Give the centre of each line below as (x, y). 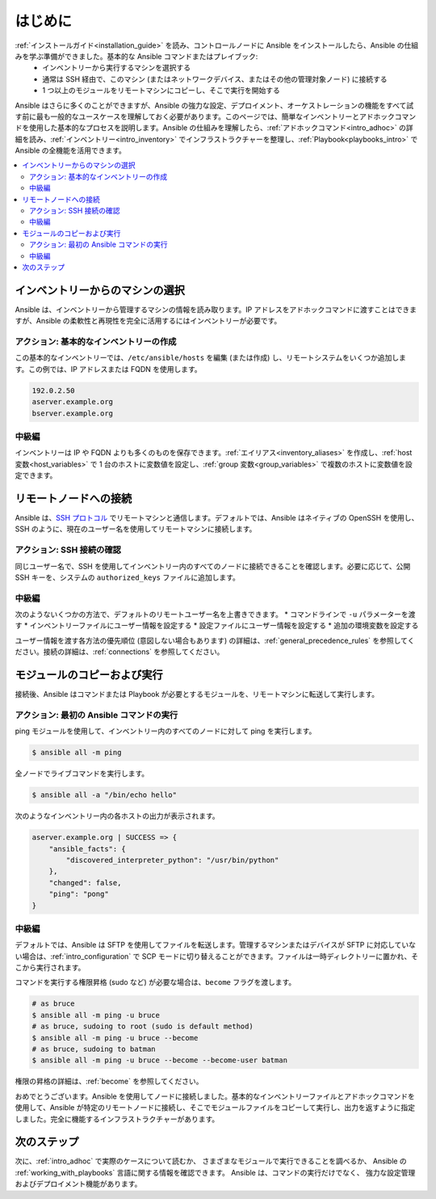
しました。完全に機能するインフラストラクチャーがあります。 (117, 1119)
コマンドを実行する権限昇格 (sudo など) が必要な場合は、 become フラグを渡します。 (155, 982)
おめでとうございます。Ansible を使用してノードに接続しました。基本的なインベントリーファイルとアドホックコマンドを (215, 1096)
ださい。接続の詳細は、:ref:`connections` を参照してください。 (119, 652)
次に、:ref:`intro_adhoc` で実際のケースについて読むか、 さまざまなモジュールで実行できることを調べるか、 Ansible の (211, 1161)
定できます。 (36, 475)
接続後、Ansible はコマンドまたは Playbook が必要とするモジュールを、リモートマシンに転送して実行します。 (197, 694)
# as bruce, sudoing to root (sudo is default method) (143, 1026)
